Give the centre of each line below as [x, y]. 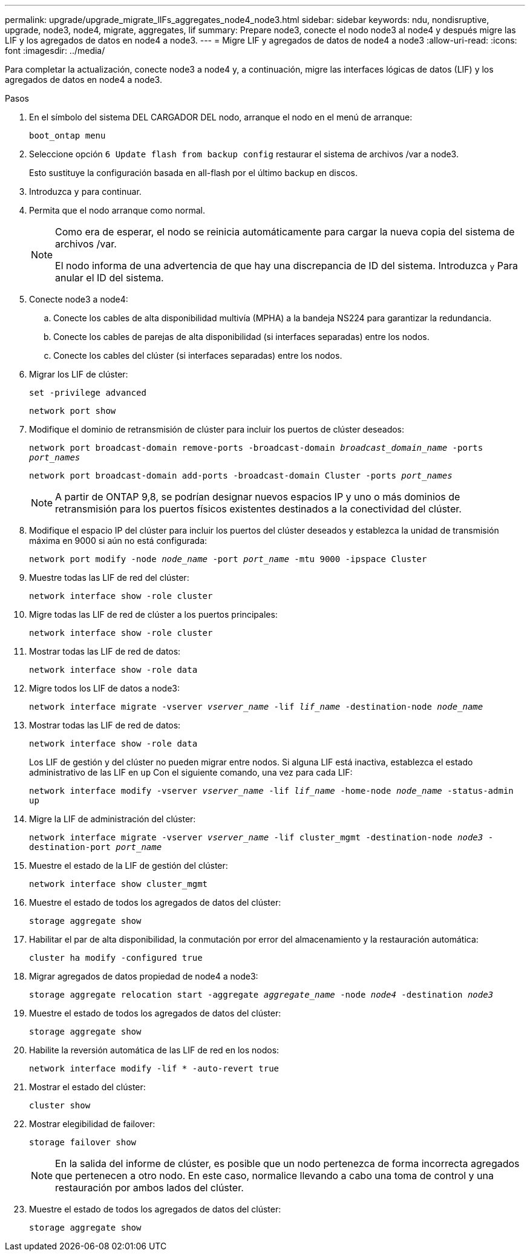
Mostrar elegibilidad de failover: [92, 1124]
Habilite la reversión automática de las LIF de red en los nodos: [154, 1050]
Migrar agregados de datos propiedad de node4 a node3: [144, 976]
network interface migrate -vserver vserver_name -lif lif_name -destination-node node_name [256, 707]
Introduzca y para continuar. [85, 191]
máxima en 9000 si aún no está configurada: [118, 541]
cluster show [60, 1105]
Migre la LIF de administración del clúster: [113, 819]
